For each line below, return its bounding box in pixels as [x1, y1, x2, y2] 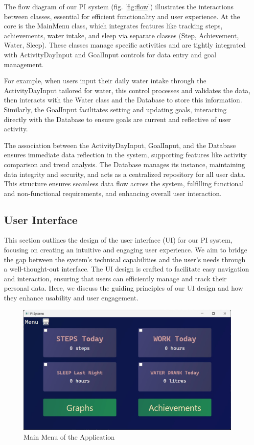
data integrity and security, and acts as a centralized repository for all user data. [4, 169, 246, 179]
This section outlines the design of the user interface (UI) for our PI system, [4, 235, 232, 245]
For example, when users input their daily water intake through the [4, 75, 207, 86]
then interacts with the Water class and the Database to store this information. [4, 95, 242, 105]
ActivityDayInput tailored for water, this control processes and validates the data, [4, 85, 251, 95]
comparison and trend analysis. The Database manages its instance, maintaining [4, 159, 245, 169]
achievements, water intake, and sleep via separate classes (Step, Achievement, [4, 30, 239, 40]
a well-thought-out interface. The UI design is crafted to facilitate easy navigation [4, 264, 249, 274]
